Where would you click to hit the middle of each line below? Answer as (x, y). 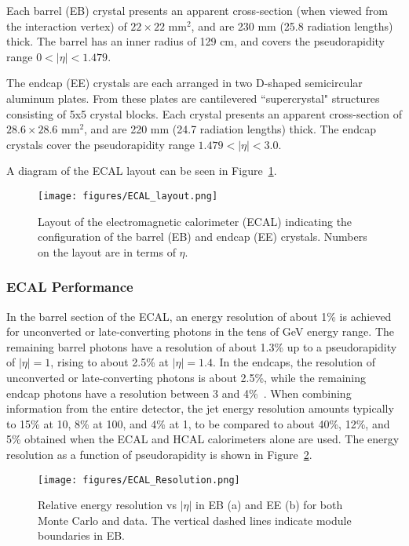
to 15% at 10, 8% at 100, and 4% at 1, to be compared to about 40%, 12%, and (198, 423)
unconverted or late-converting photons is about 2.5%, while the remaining (186, 377)
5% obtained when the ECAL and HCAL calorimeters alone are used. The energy (203, 439)
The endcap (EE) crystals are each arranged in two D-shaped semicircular (184, 83)
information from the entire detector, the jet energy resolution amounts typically (200, 408)
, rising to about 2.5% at (110, 362)
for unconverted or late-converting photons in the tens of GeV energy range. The (200, 331)
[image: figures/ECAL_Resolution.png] (139, 480)
